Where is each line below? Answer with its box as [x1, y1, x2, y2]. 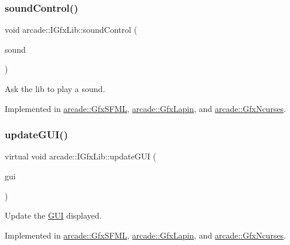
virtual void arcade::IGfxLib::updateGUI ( [5, 150, 156, 162]
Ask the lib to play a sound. [5, 83, 105, 94]
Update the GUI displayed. [5, 209, 102, 222]
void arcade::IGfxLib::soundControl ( [5, 23, 138, 36]
